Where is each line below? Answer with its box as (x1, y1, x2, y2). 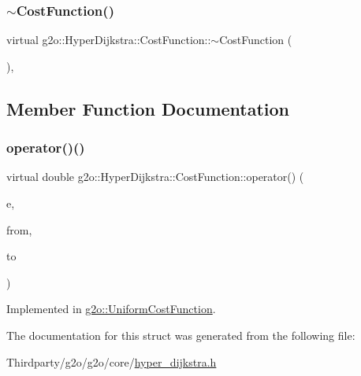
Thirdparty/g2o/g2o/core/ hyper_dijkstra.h (6, 353, 217, 370)
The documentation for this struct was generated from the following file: (6, 326, 355, 343)
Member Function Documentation (6, 96, 290, 120)
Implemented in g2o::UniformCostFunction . (6, 300, 216, 317)
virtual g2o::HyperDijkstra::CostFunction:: (6, 31, 211, 48)
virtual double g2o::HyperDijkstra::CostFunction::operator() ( (6, 168, 304, 185)
